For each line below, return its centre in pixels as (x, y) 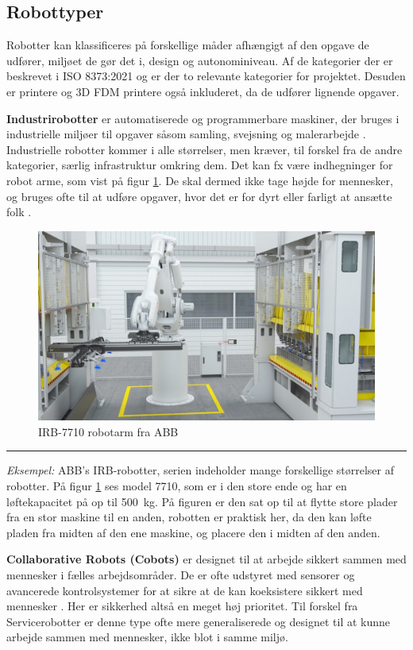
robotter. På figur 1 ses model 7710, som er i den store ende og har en (177, 486)
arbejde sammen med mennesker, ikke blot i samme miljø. (147, 637)
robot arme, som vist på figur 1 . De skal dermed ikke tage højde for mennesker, (200, 180)
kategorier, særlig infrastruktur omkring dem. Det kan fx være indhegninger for (200, 165)
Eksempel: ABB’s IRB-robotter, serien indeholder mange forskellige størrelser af (200, 470)
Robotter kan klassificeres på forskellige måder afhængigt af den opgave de (188, 45)
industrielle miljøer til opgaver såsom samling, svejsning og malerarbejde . (186, 134)
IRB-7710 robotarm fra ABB (108, 431)
